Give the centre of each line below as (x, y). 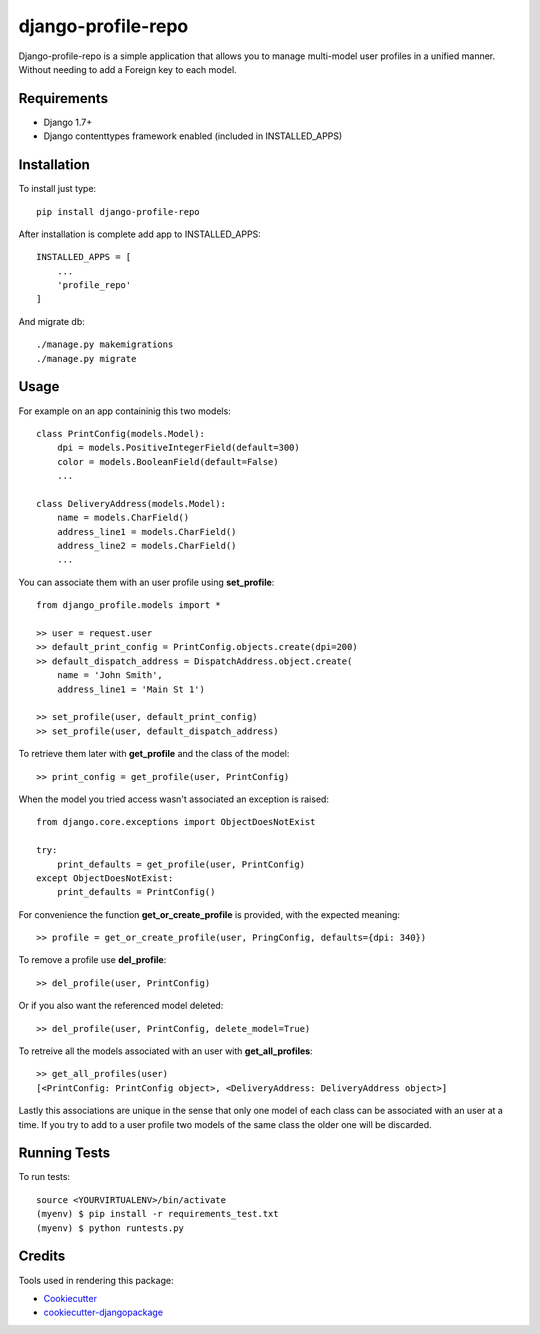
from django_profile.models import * (129, 605)
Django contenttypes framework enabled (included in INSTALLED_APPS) (193, 136)
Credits (42, 1256)
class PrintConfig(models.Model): (120, 433)
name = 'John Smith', (110, 675)
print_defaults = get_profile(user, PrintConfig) (180, 864)
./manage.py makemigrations (105, 344)
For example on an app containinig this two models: (125, 411)
